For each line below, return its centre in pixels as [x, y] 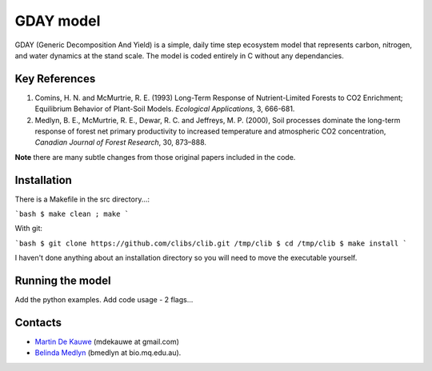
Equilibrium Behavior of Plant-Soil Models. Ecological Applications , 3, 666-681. [165, 109]
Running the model [63, 281]
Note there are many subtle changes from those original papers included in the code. [155, 157]
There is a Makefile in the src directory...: [82, 199]
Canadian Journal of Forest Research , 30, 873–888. [121, 142]
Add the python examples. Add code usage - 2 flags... [104, 300]
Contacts [38, 323]
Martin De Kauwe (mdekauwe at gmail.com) [107, 342]
